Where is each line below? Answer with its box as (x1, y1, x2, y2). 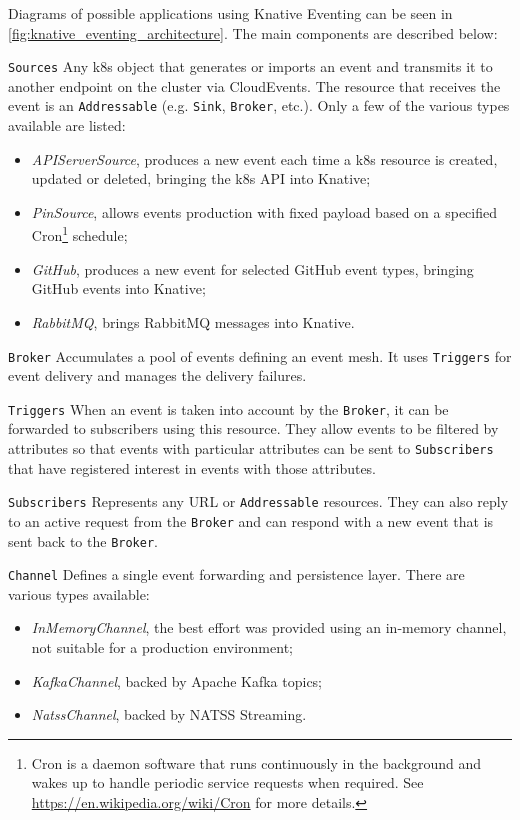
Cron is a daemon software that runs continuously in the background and (31, 752, 482, 773)
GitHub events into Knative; (31, 278, 206, 299)
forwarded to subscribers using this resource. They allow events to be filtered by (8, 418, 499, 439)
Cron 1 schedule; (31, 222, 128, 246)
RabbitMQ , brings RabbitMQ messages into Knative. (31, 311, 355, 332)
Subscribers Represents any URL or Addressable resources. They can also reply (8, 491, 509, 512)
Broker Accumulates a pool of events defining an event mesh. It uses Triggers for (8, 345, 512, 366)
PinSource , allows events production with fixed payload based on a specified (31, 201, 497, 222)
